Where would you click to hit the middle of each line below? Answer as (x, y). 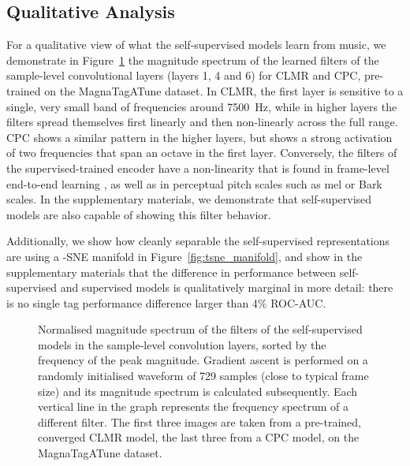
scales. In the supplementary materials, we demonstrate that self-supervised (189, 199)
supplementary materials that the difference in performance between (171, 272)
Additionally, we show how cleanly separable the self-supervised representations (198, 241)
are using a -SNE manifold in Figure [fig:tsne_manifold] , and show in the (184, 256)
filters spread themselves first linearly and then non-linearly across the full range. (202, 122)
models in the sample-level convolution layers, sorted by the (182, 344)
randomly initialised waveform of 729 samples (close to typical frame (203, 376)
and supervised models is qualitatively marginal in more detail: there (227, 287)
